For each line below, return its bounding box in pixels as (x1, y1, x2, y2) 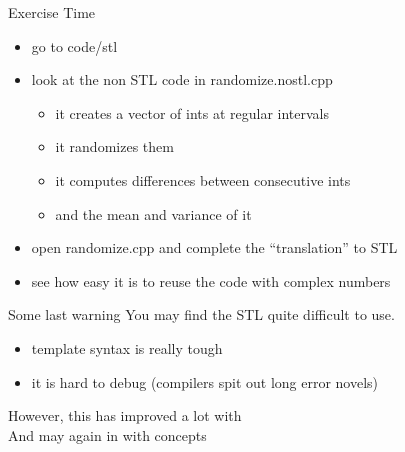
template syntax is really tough (31, 337, 223, 358)
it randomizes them (55, 136, 174, 157)
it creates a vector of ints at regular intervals (55, 102, 329, 123)
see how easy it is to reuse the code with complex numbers (31, 270, 391, 291)
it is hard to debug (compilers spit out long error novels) (31, 371, 379, 392)
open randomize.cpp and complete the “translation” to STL (31, 237, 398, 258)
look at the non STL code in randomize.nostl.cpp (31, 69, 333, 90)
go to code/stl (31, 35, 118, 56)
